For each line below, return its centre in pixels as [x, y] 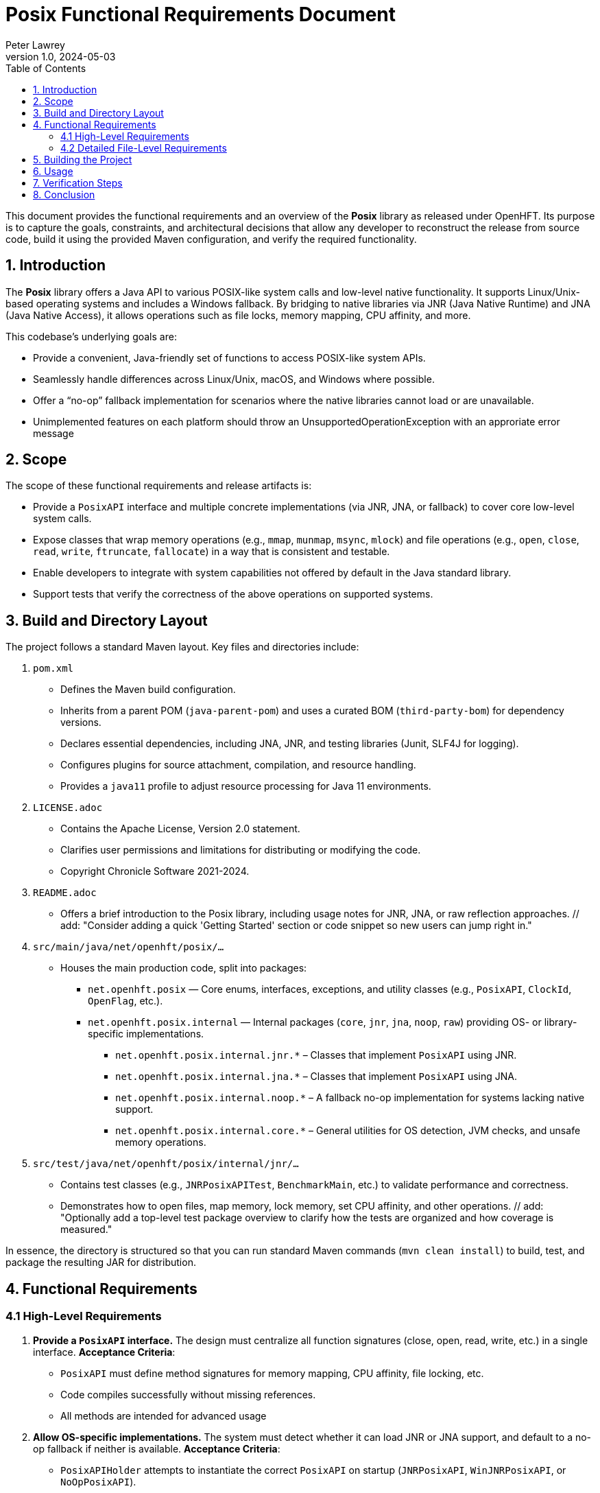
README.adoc [65, 893]
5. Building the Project [83, 159]
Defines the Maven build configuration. [148, 690]
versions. [81, 722]
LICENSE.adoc [68, 808]
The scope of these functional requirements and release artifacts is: [159, 486]
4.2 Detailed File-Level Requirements [144, 148]
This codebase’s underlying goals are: [91, 336]
